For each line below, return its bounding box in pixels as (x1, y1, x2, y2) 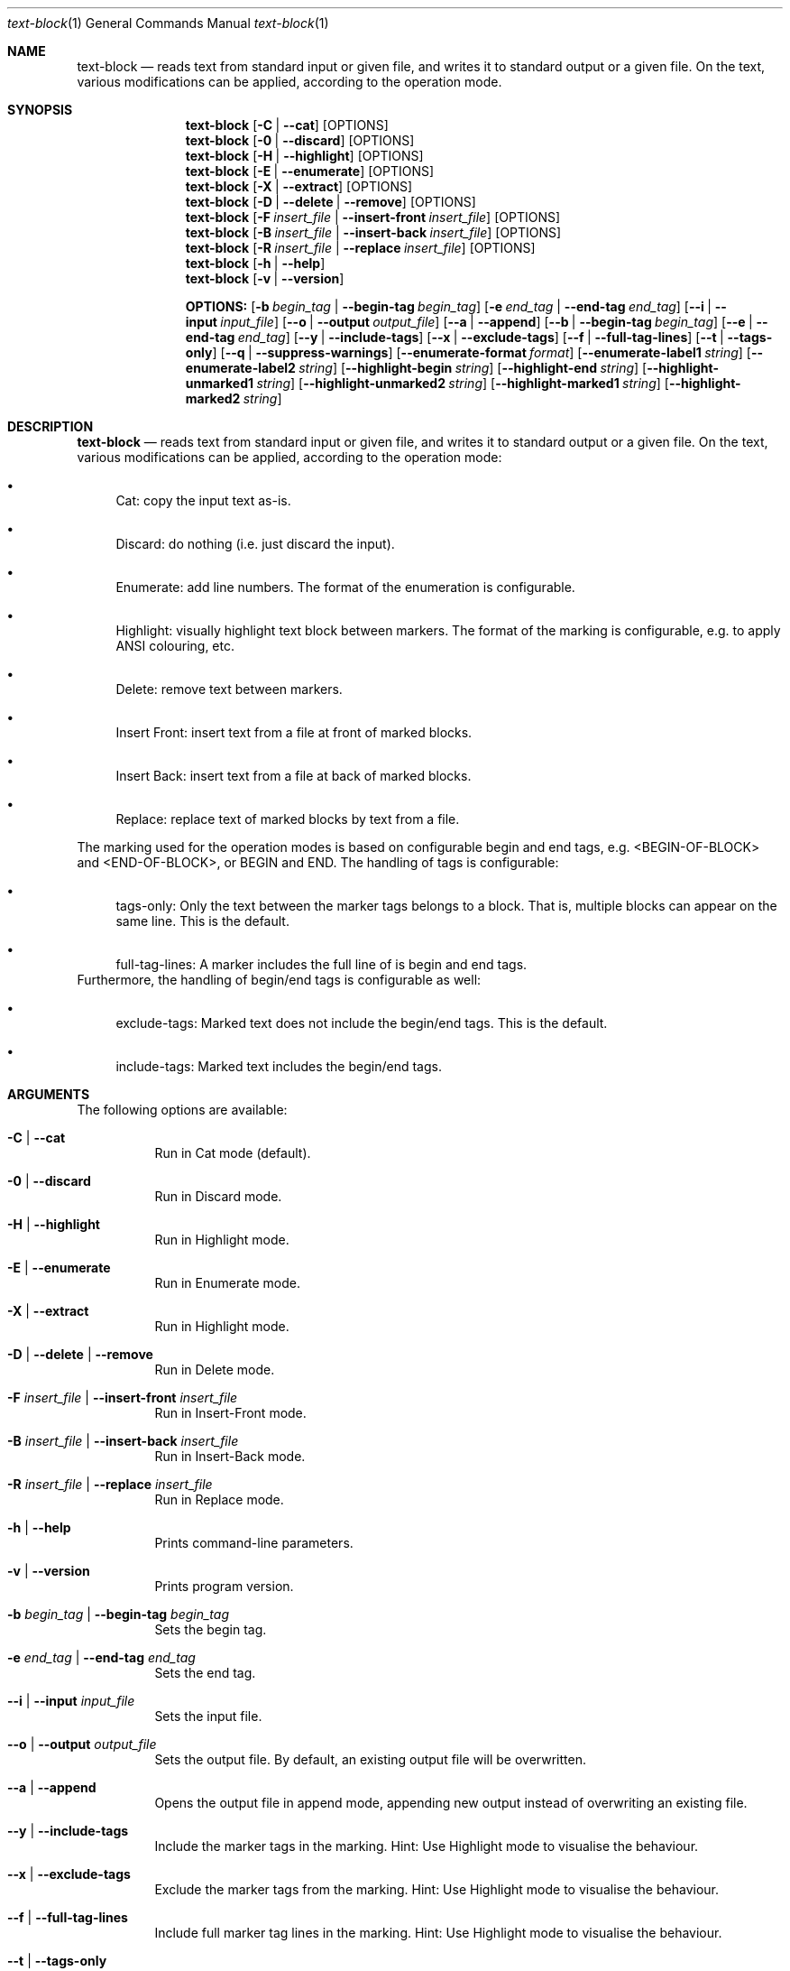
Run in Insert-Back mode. (154, 1448, 306, 1464)
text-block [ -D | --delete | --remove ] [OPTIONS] (185, 194, 476, 209)
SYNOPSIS (7, 102, 73, 117)
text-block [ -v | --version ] (185, 271, 344, 286)
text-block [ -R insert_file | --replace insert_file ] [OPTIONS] (185, 240, 536, 255)
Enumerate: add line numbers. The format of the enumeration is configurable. (115, 579, 575, 595)
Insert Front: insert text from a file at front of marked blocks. (115, 725, 473, 740)
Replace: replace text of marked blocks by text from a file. (115, 811, 460, 827)
